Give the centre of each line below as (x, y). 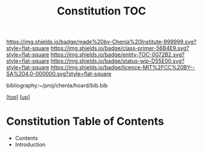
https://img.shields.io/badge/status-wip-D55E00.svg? (118, 61)
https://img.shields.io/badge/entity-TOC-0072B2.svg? (118, 55)
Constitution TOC (101, 11)
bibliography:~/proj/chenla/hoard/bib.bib (57, 86)
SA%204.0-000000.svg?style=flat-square (59, 74)
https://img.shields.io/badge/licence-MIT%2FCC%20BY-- (123, 67)
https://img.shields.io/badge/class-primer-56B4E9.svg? (120, 48)
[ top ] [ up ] (18, 97)
